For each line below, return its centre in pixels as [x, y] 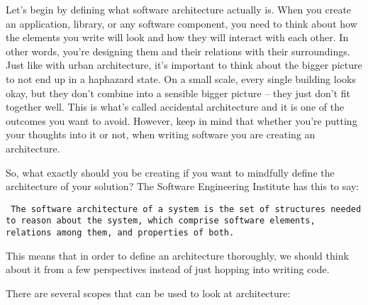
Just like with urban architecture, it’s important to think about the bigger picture [184, 65]
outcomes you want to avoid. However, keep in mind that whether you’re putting [182, 120]
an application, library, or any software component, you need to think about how [182, 23]
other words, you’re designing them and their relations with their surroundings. [178, 51]
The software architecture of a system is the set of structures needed [186, 209]
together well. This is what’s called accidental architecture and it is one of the [175, 107]
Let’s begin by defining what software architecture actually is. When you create [179, 9]
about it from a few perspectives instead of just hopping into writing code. [168, 269]
